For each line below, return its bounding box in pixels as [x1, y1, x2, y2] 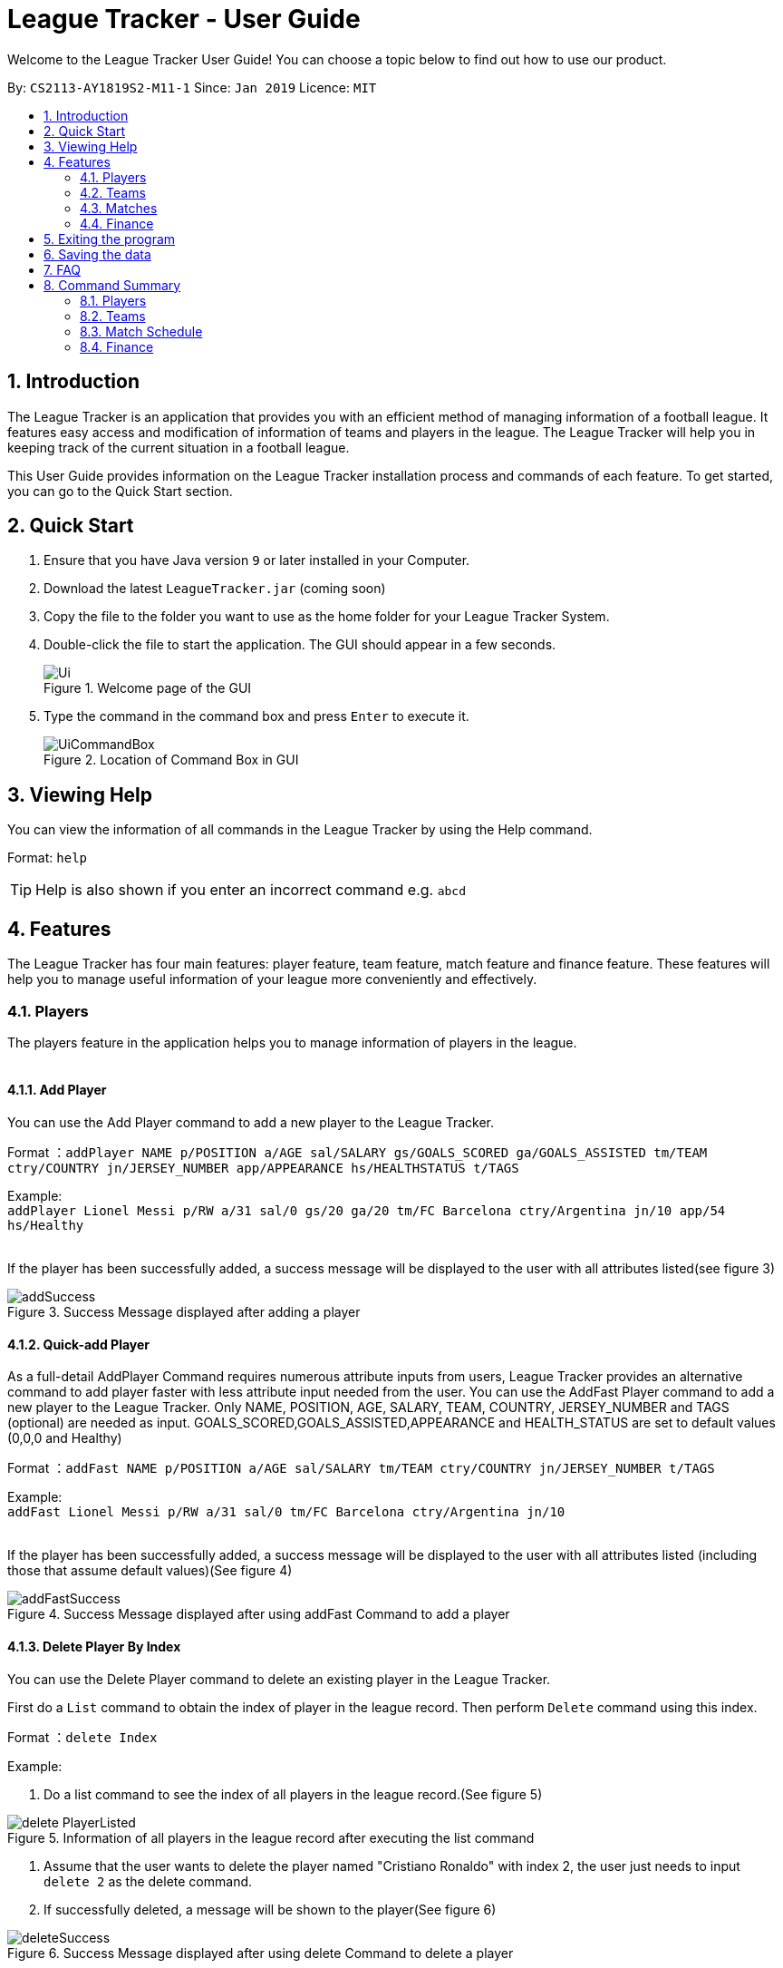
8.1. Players [80, 292, 147, 308]
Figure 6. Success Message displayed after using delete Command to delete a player [7, 1944, 514, 1961]
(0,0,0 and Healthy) [7, 1430, 122, 1447]
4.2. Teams [80, 184, 146, 200]
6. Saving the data [43, 246, 151, 262]
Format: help [7, 850, 87, 866]
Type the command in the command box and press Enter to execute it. [43, 708, 469, 725]
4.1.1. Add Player [7, 1082, 107, 1098]
